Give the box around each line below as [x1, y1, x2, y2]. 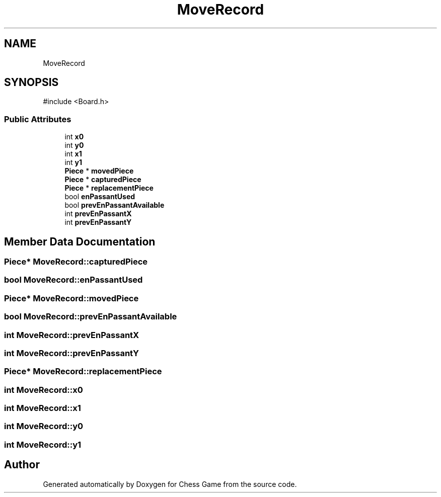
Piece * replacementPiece [64, 184, 154, 193]
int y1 [64, 158, 83, 167]
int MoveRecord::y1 [4, 439, 82, 450]
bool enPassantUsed [64, 192, 135, 201]
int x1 [64, 149, 82, 158]
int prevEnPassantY [64, 218, 132, 227]
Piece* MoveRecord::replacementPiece [4, 366, 162, 377]
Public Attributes [4, 114, 71, 124]
